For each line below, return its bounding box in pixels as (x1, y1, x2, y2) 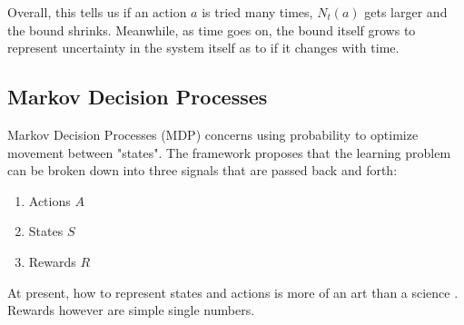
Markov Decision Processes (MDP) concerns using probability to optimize (7, 124, 419, 143)
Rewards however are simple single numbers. (7, 300, 255, 320)
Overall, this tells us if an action (7, 3, 187, 21)
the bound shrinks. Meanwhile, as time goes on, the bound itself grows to (7, 20, 416, 39)
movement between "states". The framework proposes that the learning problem (7, 143, 451, 162)
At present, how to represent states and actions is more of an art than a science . (7, 282, 459, 301)
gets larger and (364, 3, 448, 21)
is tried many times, (202, 3, 313, 21)
